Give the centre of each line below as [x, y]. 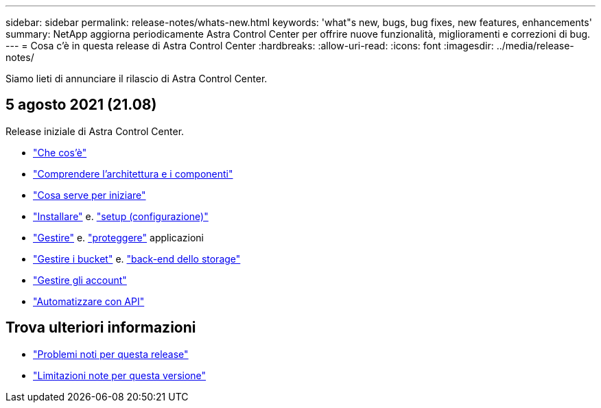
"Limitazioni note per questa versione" [120, 375]
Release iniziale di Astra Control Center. [95, 131]
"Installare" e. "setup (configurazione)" [121, 216]
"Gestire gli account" [80, 280]
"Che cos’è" [60, 152]
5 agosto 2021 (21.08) [81, 105]
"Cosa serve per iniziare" [90, 195]
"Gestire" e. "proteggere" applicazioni [118, 237]
